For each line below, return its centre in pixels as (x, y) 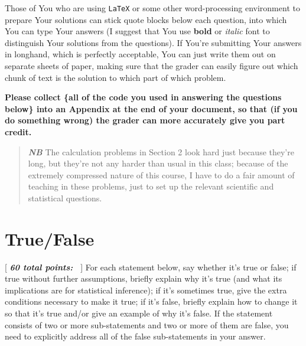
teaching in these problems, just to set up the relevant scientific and (151, 186)
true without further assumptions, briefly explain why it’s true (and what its (144, 278)
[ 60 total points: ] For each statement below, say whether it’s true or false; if (151, 267)
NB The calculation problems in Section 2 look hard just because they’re (161, 151)
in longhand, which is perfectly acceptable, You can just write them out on (140, 54)
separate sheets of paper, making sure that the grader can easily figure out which (152, 66)
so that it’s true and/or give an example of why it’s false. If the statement (139, 313)
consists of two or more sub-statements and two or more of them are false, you (147, 324)
